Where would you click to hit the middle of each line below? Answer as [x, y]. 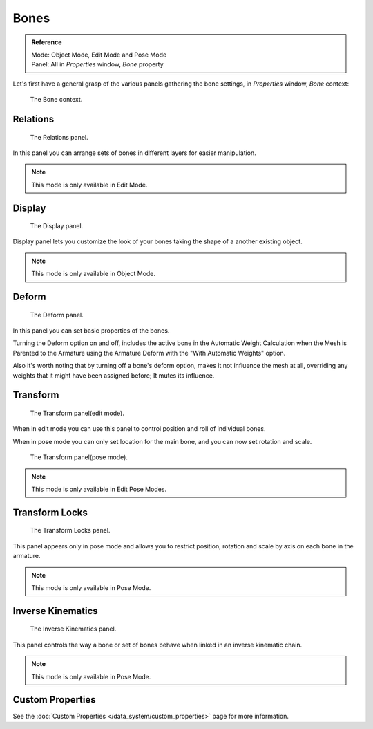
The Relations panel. [59, 137]
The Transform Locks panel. [70, 530]
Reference [47, 42]
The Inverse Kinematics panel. [73, 629]
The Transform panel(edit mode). [77, 413]
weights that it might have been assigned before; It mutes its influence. [114, 375]
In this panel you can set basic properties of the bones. [91, 331]
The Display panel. [57, 226]
